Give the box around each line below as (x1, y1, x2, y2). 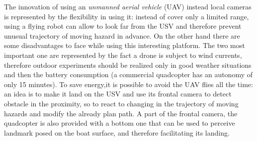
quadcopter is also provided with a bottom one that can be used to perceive (4, 118, 235, 128)
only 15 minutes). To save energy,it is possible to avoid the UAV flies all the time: (4, 79, 253, 89)
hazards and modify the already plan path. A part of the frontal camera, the (4, 108, 238, 118)
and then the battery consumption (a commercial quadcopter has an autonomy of (4, 69, 253, 80)
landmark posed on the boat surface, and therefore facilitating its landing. (4, 127, 230, 138)
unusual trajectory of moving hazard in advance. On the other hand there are (4, 30, 240, 41)
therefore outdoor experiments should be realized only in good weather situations (4, 59, 252, 70)
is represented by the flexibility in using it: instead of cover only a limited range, (4, 11, 249, 21)
